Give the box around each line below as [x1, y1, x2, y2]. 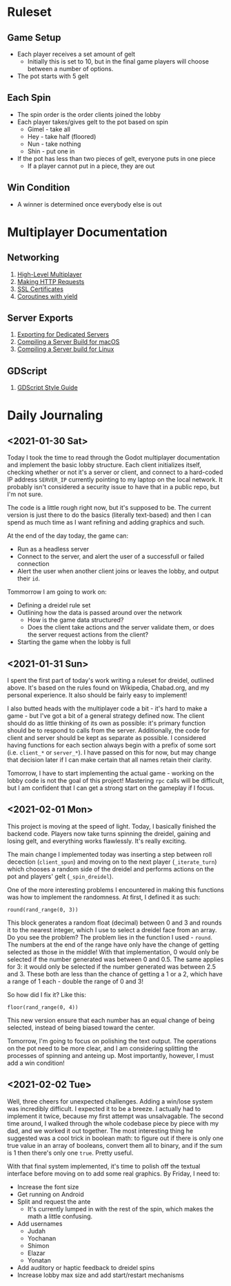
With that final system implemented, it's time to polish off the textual [7, 1162, 201, 1170]
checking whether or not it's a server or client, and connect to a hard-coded [7, 468, 223, 477]
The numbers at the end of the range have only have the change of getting [7, 940, 219, 949]
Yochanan [27, 1234, 57, 1242]
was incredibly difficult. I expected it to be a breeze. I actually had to [7, 1104, 201, 1113]
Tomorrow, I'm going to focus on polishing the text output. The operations [7, 1037, 217, 1045]
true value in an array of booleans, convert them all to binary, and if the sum [7, 1141, 223, 1149]
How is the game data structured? [27, 616, 124, 624]
